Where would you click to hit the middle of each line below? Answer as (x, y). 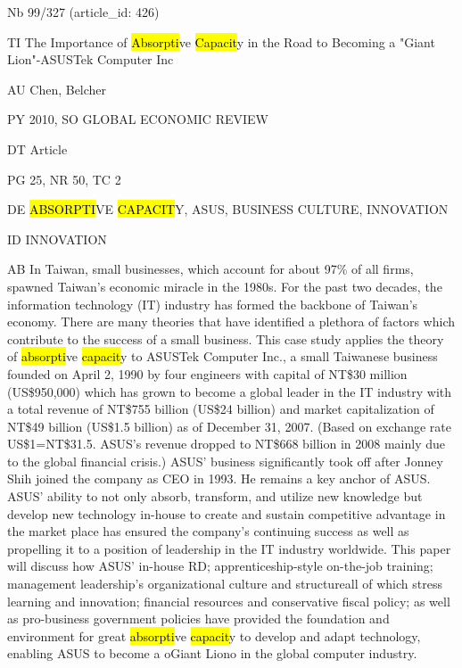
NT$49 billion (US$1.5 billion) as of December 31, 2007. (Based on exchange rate (229, 426)
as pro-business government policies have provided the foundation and (198, 619)
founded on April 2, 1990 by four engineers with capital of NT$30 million (207, 373)
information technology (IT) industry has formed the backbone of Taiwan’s (213, 304)
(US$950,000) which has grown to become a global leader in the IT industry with (230, 391)
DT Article (37, 148)
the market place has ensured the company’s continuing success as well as (208, 531)
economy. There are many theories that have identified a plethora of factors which (231, 322)
